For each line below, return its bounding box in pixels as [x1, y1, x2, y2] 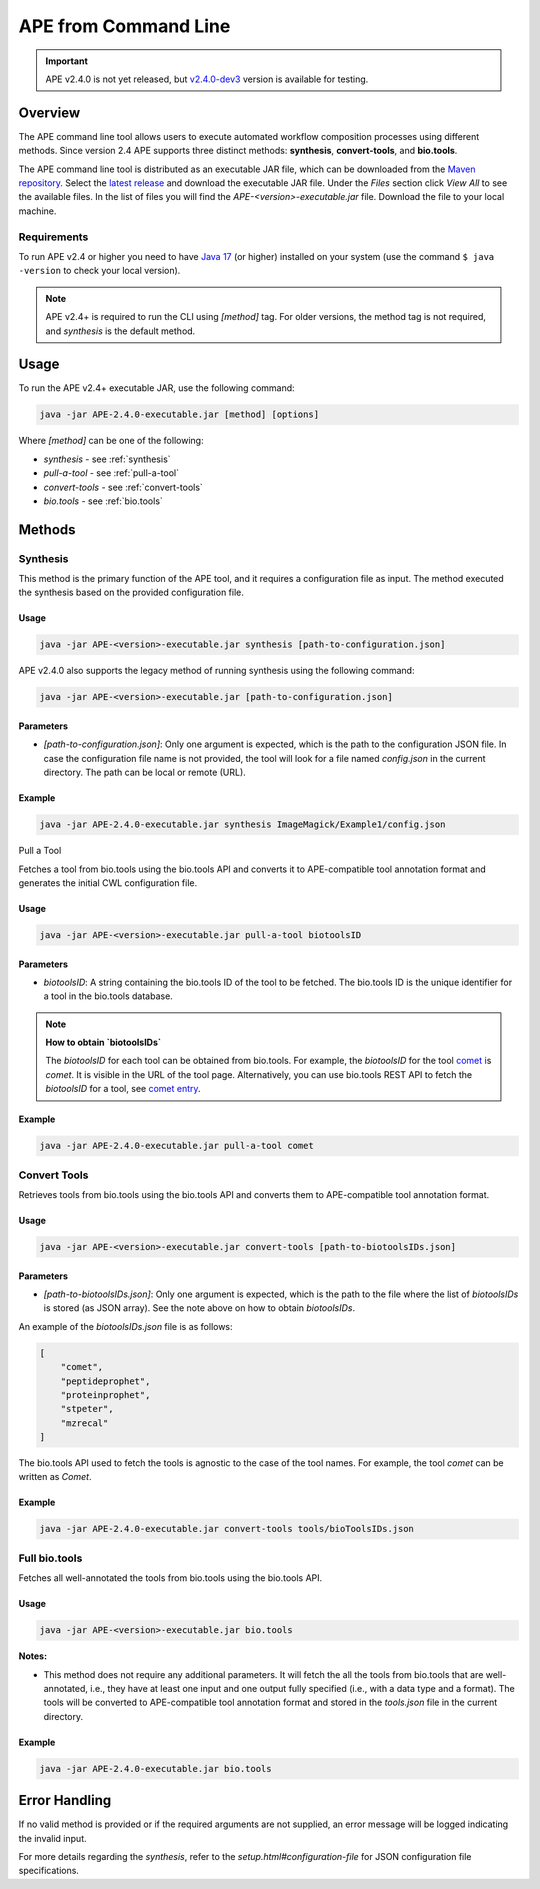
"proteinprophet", [60, 1389, 151, 1400]
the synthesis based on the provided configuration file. [18, 586, 245, 599]
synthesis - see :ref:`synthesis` [43, 453, 171, 465]
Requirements [18, 230, 89, 244]
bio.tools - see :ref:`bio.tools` [43, 495, 164, 507]
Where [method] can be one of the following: [18, 435, 204, 447]
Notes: [18, 1650, 48, 1662]
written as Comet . [18, 1471, 92, 1483]
